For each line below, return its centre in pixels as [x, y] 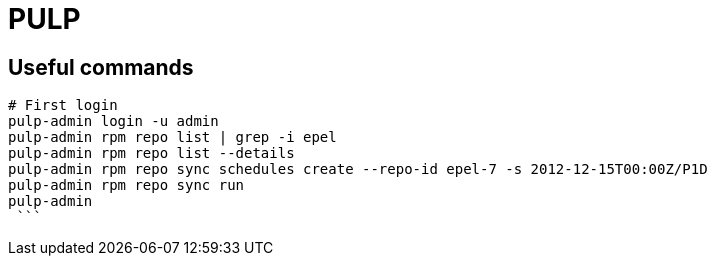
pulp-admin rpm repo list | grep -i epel [172, 137]
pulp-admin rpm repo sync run [126, 185]
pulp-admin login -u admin [113, 121]
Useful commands [101, 67]
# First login [63, 105]
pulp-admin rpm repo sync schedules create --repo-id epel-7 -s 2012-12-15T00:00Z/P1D [358, 169]
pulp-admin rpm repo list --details [151, 153]
